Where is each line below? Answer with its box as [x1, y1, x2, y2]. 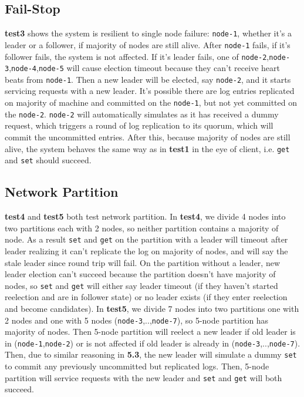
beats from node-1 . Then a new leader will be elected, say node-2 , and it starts [5, 73, 291, 85]
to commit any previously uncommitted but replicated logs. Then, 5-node [5, 360, 269, 372]
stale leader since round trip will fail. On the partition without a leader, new [5, 256, 280, 268]
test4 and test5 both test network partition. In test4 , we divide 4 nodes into [5, 210, 286, 223]
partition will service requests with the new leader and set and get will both [5, 371, 282, 383]
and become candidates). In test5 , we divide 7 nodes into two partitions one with [5, 302, 299, 314]
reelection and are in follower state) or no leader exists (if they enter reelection [5, 291, 288, 303]
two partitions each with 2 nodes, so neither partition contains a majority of [5, 221, 279, 234]
